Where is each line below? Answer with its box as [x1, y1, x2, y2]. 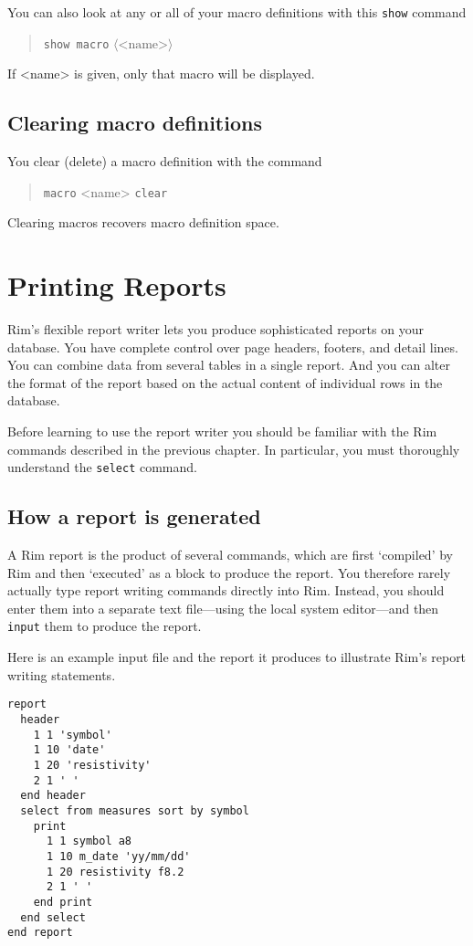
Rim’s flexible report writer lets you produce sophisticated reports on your [7, 320, 424, 339]
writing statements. [7, 665, 116, 684]
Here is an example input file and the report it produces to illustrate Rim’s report [7, 647, 467, 667]
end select [20, 910, 86, 924]
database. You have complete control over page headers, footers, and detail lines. [7, 337, 458, 356]
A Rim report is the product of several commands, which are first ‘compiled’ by [7, 545, 453, 564]
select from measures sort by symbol [20, 804, 249, 817]
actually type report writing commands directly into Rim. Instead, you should [7, 581, 445, 600]
